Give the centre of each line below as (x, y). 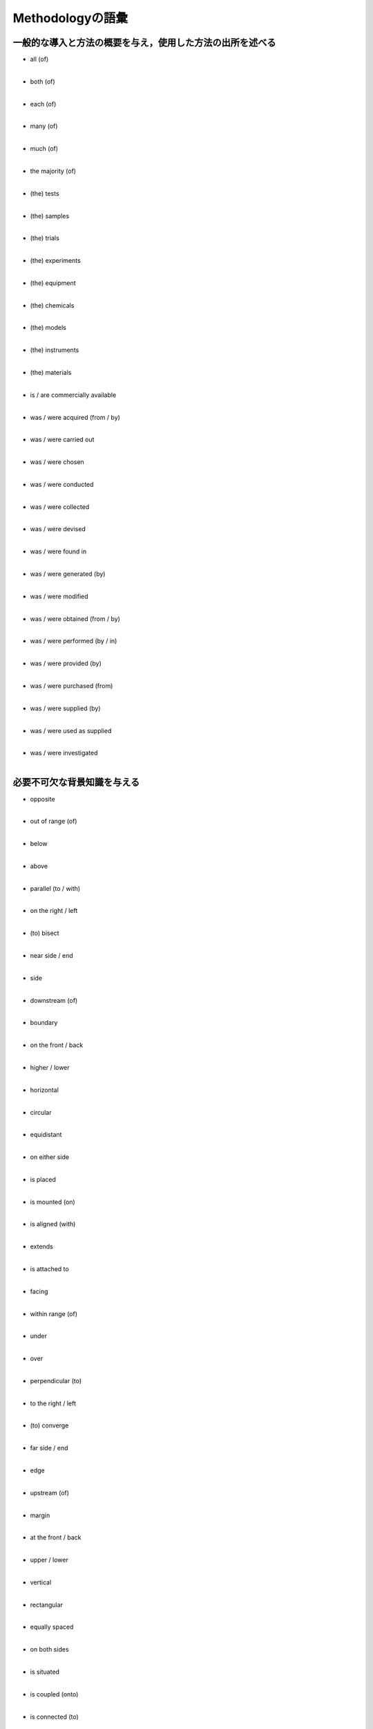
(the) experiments (55, 261)
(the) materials (51, 372)
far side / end (49, 1448)
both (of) (42, 81)
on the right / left (54, 911)
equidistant (46, 1135)
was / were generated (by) (68, 574)
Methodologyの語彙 (70, 18)
